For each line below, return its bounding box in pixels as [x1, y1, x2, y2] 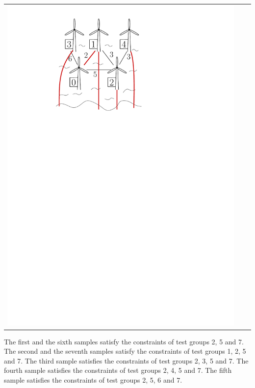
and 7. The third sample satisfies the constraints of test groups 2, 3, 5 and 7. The [4, 355, 249, 365]
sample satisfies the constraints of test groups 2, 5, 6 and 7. [4, 374, 182, 385]
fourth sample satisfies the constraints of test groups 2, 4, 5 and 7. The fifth [4, 365, 232, 375]
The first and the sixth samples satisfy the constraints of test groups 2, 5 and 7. [4, 336, 244, 346]
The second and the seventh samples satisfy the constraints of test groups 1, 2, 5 [4, 346, 246, 356]
